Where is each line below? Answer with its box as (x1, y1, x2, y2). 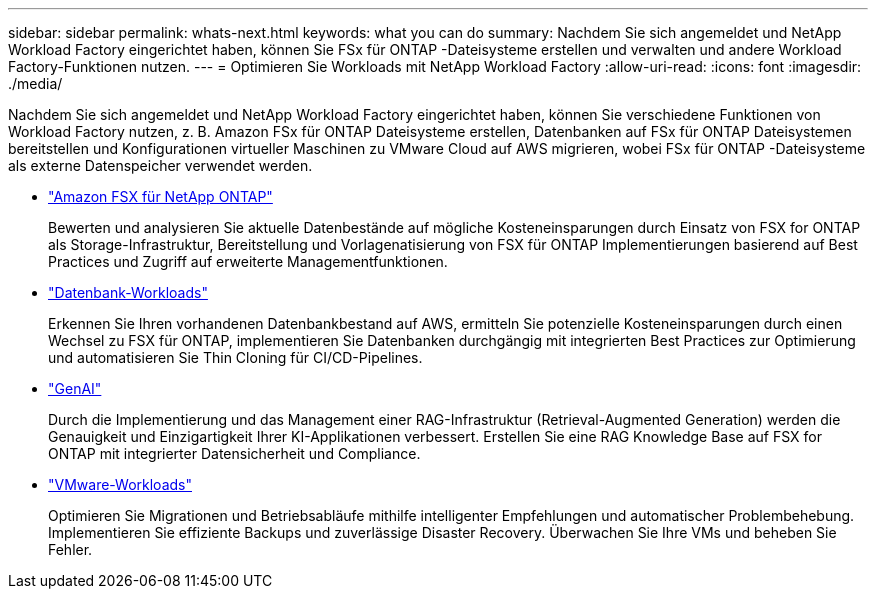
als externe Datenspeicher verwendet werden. (8, 157, 313, 174)
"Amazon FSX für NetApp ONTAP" (48, 188, 273, 205)
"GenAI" (48, 380, 102, 397)
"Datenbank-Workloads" (48, 284, 208, 301)
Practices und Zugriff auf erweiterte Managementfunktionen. (48, 253, 448, 270)
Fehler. (48, 541, 93, 558)
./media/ (8, 75, 63, 92)
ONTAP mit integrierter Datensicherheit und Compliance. (48, 445, 421, 462)
